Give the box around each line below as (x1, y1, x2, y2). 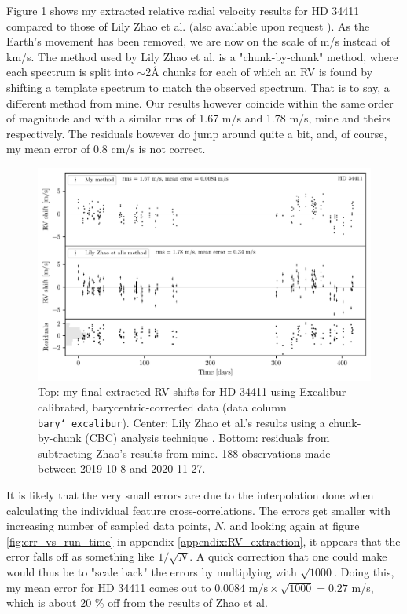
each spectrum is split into (6, 64, 134, 80)
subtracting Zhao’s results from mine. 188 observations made (38, 444, 331, 461)
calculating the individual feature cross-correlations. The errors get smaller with (6, 502, 391, 518)
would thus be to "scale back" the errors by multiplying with (6, 563, 297, 579)
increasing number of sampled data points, (6, 517, 211, 534)
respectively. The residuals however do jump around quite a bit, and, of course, (6, 125, 387, 141)
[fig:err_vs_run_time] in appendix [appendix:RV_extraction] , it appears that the (6, 532, 401, 549)
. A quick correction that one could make (189, 548, 387, 565)
